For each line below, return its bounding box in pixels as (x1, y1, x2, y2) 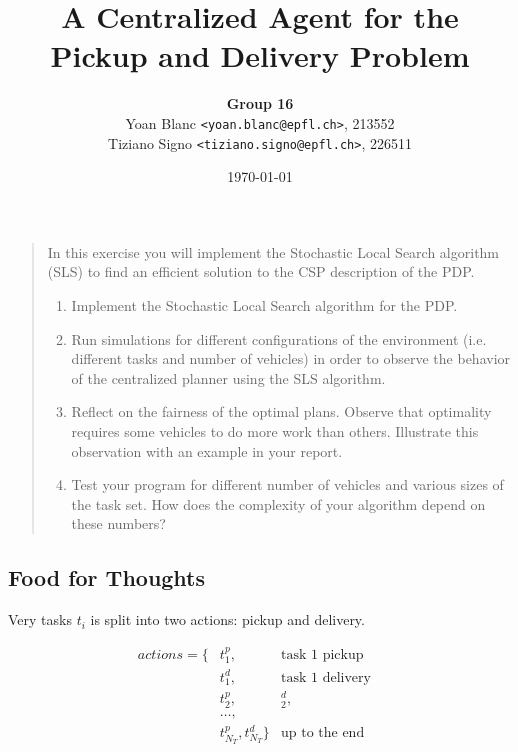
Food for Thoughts (8, 562, 206, 593)
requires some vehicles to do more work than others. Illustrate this (71, 420, 479, 441)
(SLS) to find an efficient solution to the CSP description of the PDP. (47, 261, 475, 282)
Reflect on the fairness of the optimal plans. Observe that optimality (71, 401, 492, 422)
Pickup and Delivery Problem (50, 35, 470, 76)
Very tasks (8, 609, 72, 630)
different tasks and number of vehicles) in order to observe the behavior (71, 348, 511, 369)
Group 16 (226, 93, 294, 114)
